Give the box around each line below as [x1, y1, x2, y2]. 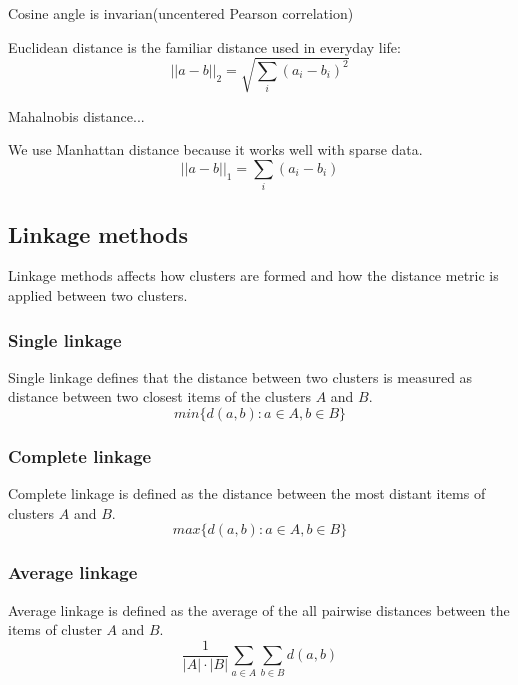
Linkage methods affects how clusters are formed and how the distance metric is [8, 265, 499, 286]
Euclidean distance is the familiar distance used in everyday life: [8, 36, 401, 57]
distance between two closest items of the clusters [8, 386, 311, 407]
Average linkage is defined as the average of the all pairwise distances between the [8, 599, 510, 620]
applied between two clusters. [8, 285, 188, 306]
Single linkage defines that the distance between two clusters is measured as [8, 366, 473, 387]
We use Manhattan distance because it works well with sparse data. [8, 139, 423, 160]
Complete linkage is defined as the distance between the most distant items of [8, 483, 486, 504]
